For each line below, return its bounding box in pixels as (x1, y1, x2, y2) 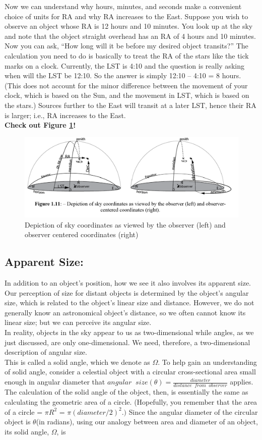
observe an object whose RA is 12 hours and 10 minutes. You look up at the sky (5, 21, 253, 31)
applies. (230, 376, 253, 387)
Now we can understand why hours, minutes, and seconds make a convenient (5, 1, 242, 11)
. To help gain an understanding (158, 356, 257, 367)
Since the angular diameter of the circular (128, 406, 258, 417)
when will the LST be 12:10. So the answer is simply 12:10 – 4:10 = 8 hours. (5, 70, 241, 81)
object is (5, 416, 31, 427)
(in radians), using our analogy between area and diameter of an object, (36, 416, 258, 427)
